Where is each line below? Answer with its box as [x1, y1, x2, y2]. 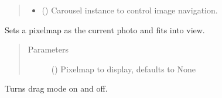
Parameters [28, 43, 69, 55]
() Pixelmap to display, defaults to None [51, 62, 196, 75]
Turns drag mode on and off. [5, 82, 108, 94]
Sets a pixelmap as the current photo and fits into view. [5, 23, 205, 36]
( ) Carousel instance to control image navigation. [42, 4, 218, 16]
